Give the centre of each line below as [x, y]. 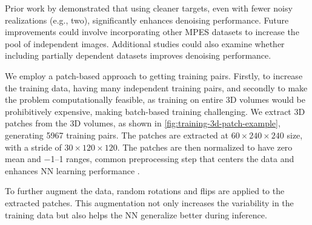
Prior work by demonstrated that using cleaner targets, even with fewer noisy [149, 8]
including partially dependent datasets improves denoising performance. [138, 55]
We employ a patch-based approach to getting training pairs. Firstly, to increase [154, 75]
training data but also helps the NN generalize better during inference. [136, 214]
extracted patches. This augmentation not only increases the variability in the [149, 202]
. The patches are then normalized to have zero [205, 147]
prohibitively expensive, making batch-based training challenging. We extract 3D [155, 111]
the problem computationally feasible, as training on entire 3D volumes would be [155, 99]
